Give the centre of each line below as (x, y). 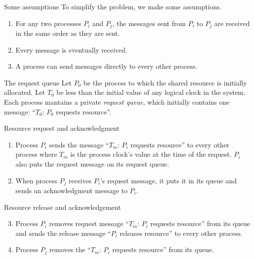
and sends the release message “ (63, 233)
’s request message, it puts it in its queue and (168, 180)
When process (36, 180)
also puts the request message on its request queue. (92, 163)
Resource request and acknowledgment (62, 128)
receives (80, 180)
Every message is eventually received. (71, 49)
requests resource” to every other (180, 144)
